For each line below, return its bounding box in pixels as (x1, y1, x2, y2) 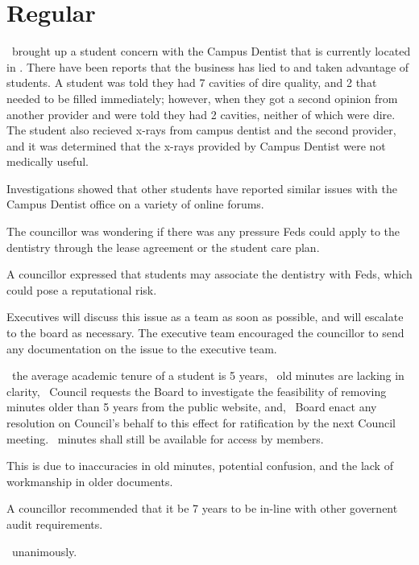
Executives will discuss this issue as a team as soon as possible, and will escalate (6, 308, 404, 325)
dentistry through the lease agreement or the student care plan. (6, 238, 320, 255)
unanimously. (11, 542, 77, 559)
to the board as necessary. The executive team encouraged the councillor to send (6, 324, 404, 341)
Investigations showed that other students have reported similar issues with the (6, 179, 397, 196)
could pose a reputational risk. (6, 281, 157, 298)
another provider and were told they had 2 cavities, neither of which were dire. (6, 105, 396, 122)
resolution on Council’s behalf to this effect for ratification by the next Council (6, 414, 396, 431)
